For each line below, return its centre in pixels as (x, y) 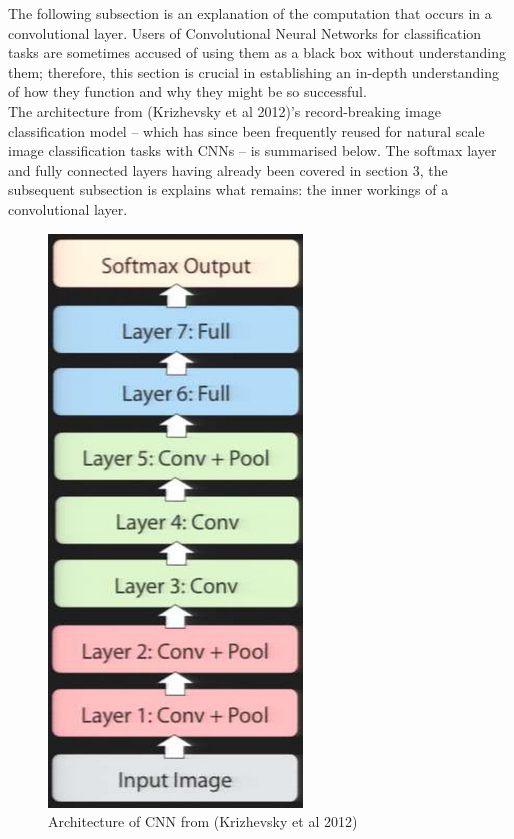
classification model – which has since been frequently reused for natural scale (246, 130)
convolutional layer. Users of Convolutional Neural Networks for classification (245, 32)
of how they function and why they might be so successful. (187, 91)
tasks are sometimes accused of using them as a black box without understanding (257, 52)
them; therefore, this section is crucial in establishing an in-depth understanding (254, 71)
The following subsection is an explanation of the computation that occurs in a (250, 13)
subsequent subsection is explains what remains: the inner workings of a (228, 189)
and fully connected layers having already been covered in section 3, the (228, 169)
